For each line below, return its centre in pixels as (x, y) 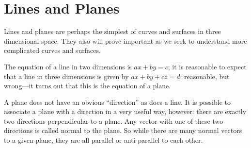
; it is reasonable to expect (207, 66)
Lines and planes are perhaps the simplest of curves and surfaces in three (112, 31)
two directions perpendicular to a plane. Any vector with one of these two (114, 121)
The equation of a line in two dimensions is (68, 66)
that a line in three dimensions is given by (66, 76)
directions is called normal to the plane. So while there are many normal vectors (123, 130)
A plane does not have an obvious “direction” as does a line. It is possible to (117, 102)
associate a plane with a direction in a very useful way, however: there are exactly (125, 111)
